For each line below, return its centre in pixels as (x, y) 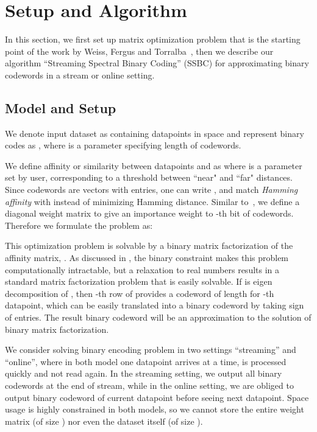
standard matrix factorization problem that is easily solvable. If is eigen (139, 281)
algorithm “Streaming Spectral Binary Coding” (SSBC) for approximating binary (157, 63)
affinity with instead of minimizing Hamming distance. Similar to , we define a (152, 201)
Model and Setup (61, 107)
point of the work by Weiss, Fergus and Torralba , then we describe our (139, 51)
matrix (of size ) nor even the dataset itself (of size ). (104, 421)
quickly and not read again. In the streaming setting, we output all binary (144, 373)
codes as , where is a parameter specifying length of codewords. (123, 145)
